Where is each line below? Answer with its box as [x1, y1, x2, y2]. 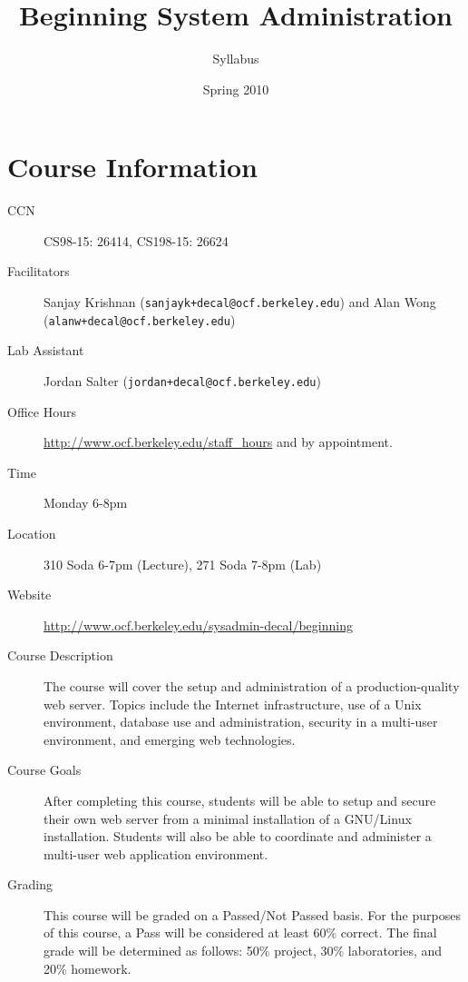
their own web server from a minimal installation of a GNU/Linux [44, 808, 412, 828]
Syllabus [212, 49, 259, 68]
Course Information [7, 148, 258, 185]
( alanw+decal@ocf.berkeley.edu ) [44, 310, 236, 329]
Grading [7, 875, 53, 894]
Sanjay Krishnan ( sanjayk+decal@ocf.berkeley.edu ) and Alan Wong [44, 293, 436, 312]
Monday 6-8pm [44, 493, 128, 512]
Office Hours [7, 402, 76, 421]
